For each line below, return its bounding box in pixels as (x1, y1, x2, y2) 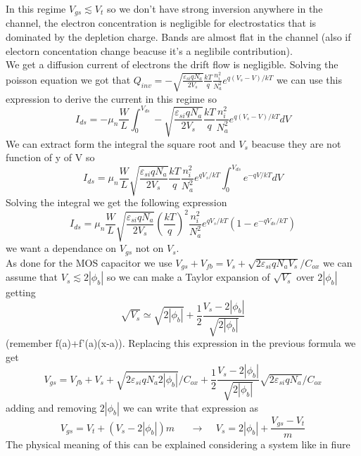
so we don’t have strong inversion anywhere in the (106, 1, 323, 15)
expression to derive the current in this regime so (6, 91, 217, 106)
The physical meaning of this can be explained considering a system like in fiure (6, 437, 350, 452)
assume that (6, 270, 58, 284)
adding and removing (6, 400, 97, 414)
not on (135, 241, 164, 255)
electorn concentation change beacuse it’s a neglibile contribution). (6, 43, 293, 58)
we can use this (276, 72, 342, 87)
